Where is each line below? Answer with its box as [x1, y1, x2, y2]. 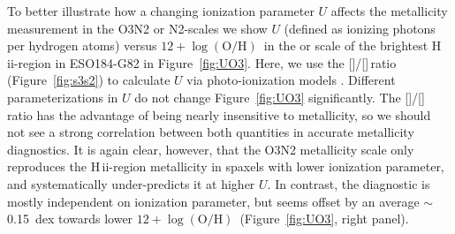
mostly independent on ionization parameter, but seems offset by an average [7, 192, 420, 210]
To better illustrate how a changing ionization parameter [7, 2, 315, 19]
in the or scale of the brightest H [263, 36, 442, 55]
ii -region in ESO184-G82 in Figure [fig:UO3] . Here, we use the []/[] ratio [7, 53, 397, 72]
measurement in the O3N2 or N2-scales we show [7, 19, 268, 37]
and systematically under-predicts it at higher [7, 174, 255, 192]
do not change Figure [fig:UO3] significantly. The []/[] [134, 87, 425, 106]
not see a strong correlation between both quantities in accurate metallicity [7, 123, 414, 141]
